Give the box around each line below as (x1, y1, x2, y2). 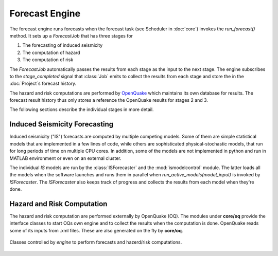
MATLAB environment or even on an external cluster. (9, 155, 121, 161)
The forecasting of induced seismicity (22, 42, 103, 48)
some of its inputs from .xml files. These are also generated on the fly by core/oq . (9, 227, 183, 233)
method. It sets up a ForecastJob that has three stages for (9, 32, 133, 39)
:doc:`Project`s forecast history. (9, 80, 77, 87)
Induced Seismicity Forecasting (9, 120, 114, 129)
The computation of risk (22, 57, 74, 63)
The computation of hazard (22, 49, 80, 56)
